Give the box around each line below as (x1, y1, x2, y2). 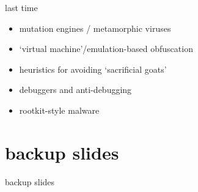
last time (5, 1, 38, 13)
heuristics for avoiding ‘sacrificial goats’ (19, 62, 167, 75)
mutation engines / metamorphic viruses (19, 21, 171, 34)
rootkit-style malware (19, 103, 100, 116)
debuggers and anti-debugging (19, 83, 132, 96)
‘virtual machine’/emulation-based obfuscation (19, 42, 193, 55)
